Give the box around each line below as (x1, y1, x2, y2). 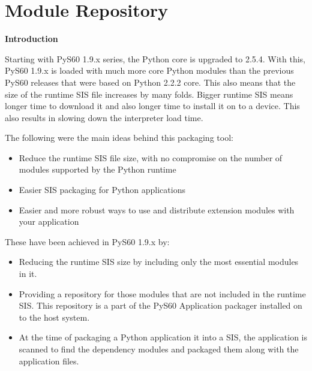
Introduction (5, 32, 58, 45)
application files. (19, 354, 79, 367)
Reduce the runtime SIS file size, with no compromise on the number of (19, 151, 283, 164)
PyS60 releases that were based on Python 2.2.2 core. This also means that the (5, 76, 296, 88)
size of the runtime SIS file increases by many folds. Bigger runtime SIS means (5, 88, 293, 100)
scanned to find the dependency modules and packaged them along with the (19, 343, 299, 355)
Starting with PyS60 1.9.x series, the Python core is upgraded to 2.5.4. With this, (5, 52, 306, 65)
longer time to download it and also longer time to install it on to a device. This (5, 99, 300, 112)
